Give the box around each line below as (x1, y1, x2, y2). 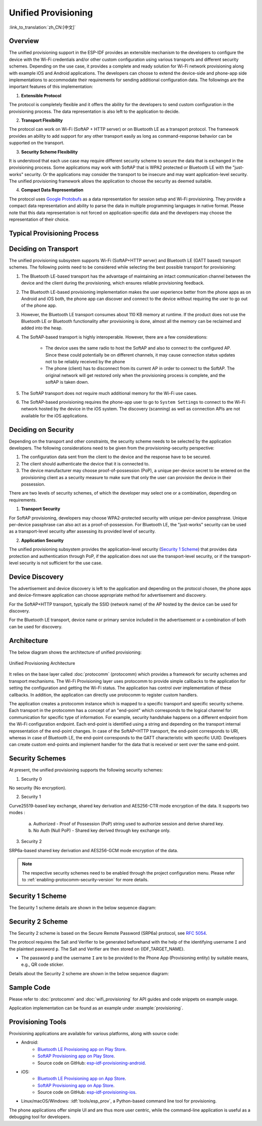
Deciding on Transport (9, 245, 79, 253)
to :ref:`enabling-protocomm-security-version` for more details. (22, 876, 149, 882)
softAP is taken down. (45, 379, 89, 385)
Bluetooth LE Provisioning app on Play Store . (37, 1046, 127, 1052)
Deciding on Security (9, 426, 74, 434)
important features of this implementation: (9, 84, 93, 89)
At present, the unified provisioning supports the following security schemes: (9, 767, 163, 773)
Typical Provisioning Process (9, 229, 99, 237)
